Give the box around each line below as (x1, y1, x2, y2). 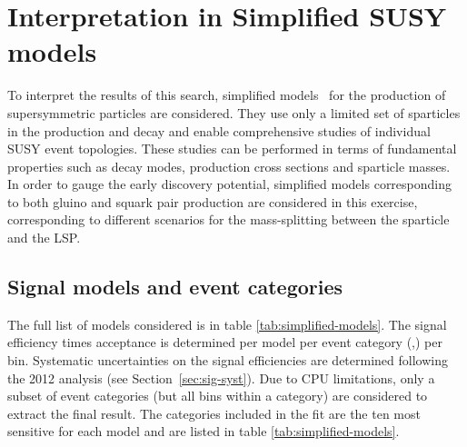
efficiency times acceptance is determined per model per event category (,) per (7, 333, 442, 352)
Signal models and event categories (7, 273, 343, 301)
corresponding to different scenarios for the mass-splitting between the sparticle (7, 210, 450, 229)
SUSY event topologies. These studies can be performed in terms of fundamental (7, 139, 457, 158)
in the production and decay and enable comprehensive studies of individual (7, 121, 431, 140)
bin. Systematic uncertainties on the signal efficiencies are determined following (7, 351, 448, 370)
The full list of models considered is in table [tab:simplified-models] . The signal (7, 314, 447, 333)
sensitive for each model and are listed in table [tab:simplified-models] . (7, 422, 400, 441)
